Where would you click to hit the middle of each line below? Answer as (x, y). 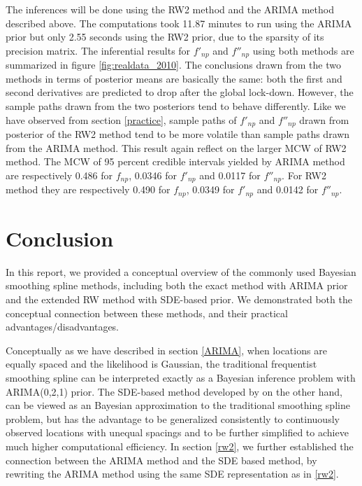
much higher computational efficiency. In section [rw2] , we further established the (180, 446)
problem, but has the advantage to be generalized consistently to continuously (173, 418)
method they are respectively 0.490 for (88, 189)
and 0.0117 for (230, 175)
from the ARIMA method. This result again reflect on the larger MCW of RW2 (176, 147)
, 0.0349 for (210, 189)
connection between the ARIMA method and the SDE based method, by (161, 460)
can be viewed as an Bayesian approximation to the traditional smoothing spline (178, 405)
